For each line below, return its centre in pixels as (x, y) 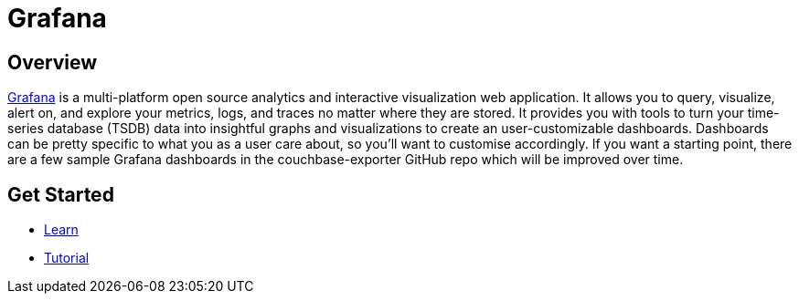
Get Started (61, 194)
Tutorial (67, 258)
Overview (53, 62)
